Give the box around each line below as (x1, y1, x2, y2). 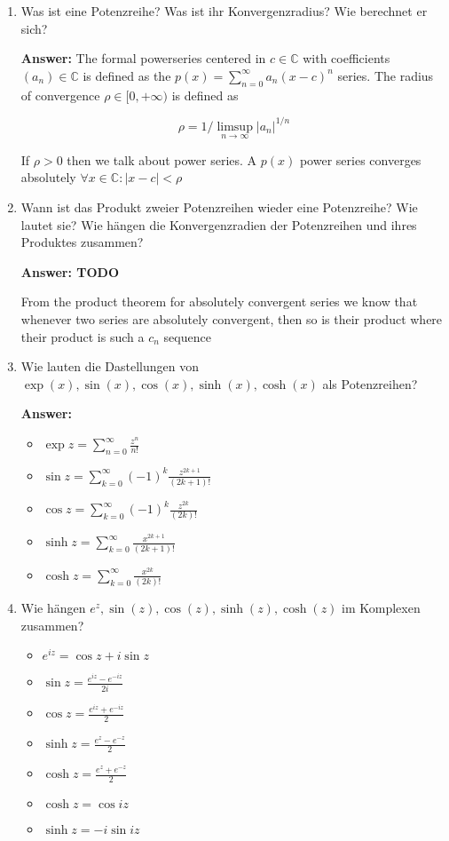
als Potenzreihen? (322, 374, 418, 393)
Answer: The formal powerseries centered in (20, 49, 266, 67)
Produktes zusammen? (20, 233, 144, 251)
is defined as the (83, 66, 171, 84)
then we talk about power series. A (67, 150, 257, 169)
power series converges (299, 150, 421, 169)
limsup (217, 120, 253, 133)
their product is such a (20, 327, 145, 345)
